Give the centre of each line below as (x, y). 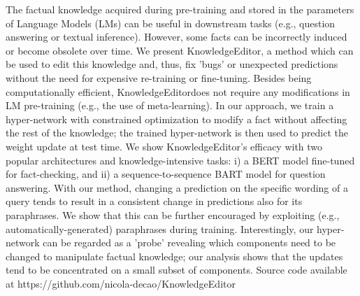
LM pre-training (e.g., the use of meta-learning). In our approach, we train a (170, 105)
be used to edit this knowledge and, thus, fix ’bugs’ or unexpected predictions (172, 64)
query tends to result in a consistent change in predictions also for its (154, 201)
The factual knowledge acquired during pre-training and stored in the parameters (180, 9)
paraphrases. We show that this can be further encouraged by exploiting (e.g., (173, 214)
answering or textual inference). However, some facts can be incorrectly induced (177, 37)
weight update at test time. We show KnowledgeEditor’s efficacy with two (164, 146)
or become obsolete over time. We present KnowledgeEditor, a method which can (180, 50)
